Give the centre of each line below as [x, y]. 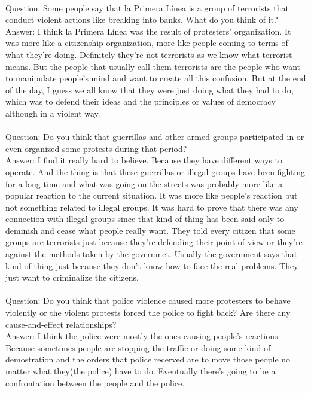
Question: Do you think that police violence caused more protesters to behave [148, 301]
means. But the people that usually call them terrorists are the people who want [153, 66]
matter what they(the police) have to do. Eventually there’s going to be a [141, 371]
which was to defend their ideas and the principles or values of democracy [141, 101]
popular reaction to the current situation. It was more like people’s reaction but [152, 195]
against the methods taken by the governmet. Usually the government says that [152, 254]
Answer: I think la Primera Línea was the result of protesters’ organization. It [148, 31]
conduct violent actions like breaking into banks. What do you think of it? [142, 19]
